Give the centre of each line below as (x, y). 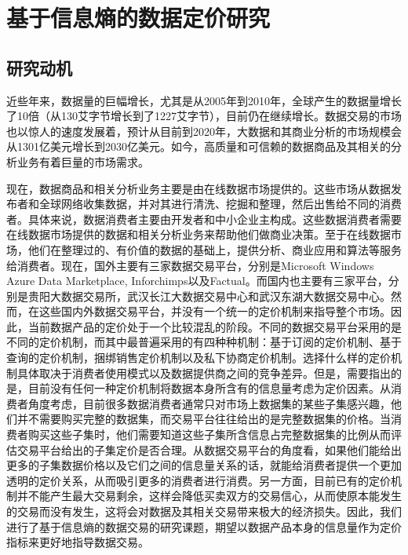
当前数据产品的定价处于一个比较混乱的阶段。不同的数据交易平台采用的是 (215, 326)
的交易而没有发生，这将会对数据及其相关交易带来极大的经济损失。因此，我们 (204, 511)
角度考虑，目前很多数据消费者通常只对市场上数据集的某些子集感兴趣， (209, 403)
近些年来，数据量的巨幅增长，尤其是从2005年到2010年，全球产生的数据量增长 (204, 100)
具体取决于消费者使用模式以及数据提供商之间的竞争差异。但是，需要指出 (204, 372)
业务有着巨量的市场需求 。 (83, 161)
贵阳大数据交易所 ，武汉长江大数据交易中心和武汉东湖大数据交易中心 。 (209, 296)
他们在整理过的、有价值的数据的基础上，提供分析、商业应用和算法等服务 (215, 249)
